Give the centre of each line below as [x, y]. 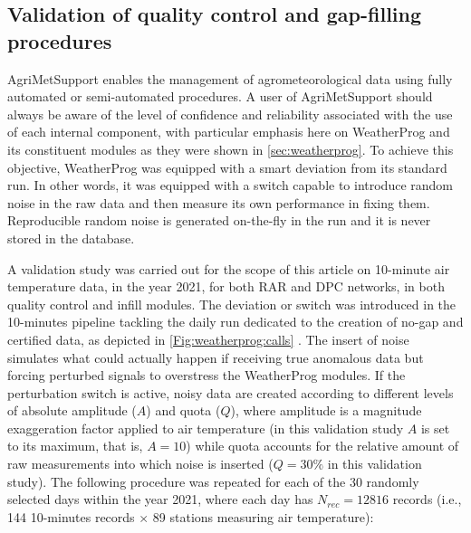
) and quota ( [183, 410]
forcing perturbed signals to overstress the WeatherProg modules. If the [207, 375]
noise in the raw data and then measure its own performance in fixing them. [219, 202]
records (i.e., [427, 499]
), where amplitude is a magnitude [326, 410]
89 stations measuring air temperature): [263, 516]
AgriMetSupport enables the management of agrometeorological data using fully [230, 78]
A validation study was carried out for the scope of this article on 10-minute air [229, 268]
